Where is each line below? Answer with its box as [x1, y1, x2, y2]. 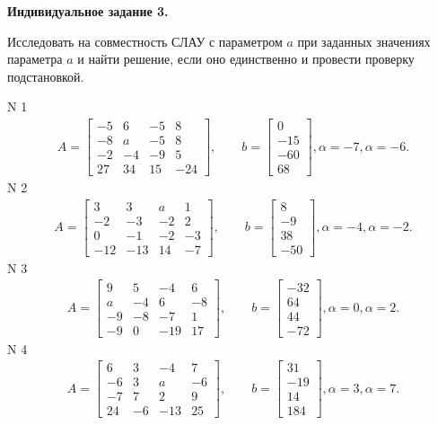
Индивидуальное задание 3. [7, 2, 169, 20]
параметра [7, 49, 63, 68]
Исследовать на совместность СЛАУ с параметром [7, 31, 283, 50]
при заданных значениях [297, 31, 431, 50]
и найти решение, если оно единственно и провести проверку [77, 49, 415, 68]
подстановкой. [7, 66, 84, 85]
